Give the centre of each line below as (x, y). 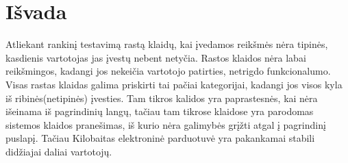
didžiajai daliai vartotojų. (59, 151)
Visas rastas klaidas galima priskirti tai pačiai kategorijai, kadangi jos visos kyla (174, 84)
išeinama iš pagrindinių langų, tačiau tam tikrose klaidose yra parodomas (160, 111)
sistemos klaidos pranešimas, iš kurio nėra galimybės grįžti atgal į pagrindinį (166, 124)
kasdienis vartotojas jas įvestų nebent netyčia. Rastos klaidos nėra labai (156, 57)
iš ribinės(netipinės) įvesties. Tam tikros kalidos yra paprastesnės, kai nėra (162, 98)
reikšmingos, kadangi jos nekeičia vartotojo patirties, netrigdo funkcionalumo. (168, 71)
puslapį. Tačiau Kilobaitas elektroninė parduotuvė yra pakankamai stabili (160, 138)
